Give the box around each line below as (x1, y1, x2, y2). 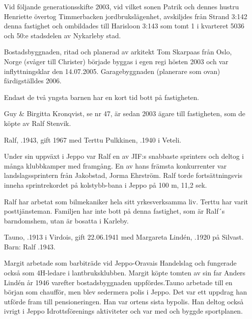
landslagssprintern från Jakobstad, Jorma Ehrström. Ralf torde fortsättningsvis (4, 170, 243, 180)
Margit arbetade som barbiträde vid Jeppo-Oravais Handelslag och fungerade (4, 258, 237, 268)
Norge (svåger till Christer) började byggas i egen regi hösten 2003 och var (4, 56, 228, 66)
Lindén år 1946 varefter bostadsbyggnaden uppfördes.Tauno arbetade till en (4, 277, 233, 287)
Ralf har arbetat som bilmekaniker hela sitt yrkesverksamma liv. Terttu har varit (4, 196, 249, 206)
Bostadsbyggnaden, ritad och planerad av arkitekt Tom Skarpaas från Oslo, (4, 47, 232, 57)
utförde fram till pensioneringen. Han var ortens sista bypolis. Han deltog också (4, 296, 244, 306)
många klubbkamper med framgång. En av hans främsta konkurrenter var (4, 160, 227, 171)
